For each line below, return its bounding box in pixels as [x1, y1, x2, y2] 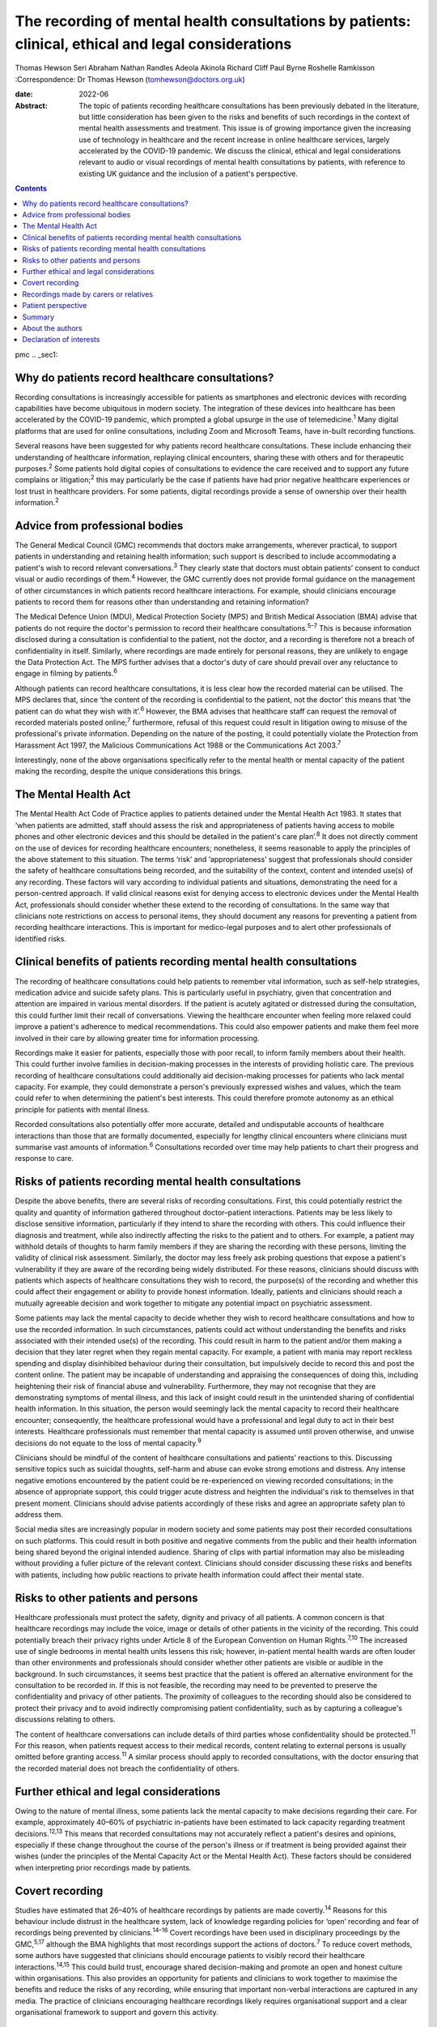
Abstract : [15, 101, 48, 110]
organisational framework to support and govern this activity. [15, 2008, 218, 2017]
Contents [15, 183, 48, 194]
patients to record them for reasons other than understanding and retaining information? [15, 597, 309, 606]
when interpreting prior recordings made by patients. [15, 1862, 192, 1872]
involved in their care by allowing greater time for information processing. [15, 1033, 260, 1043]
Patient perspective [22, 301, 87, 311]
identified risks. [15, 933, 66, 944]
